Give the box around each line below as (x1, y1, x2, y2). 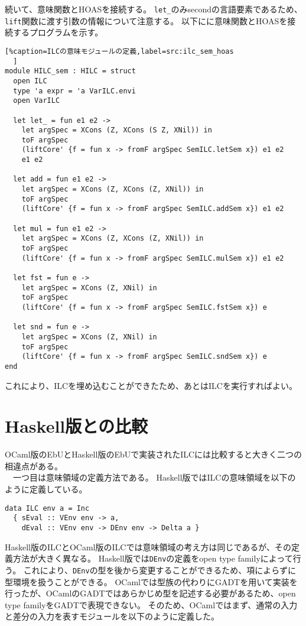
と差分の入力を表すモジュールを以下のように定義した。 (5, 610, 220, 622)
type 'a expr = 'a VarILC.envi (13, 86, 136, 95)
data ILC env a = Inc (5, 504, 90, 513)
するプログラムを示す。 (12, 26, 103, 38)
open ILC (13, 76, 47, 85)
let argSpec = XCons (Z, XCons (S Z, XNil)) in (21, 126, 212, 135)
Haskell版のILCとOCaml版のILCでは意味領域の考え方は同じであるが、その (5, 540, 291, 553)
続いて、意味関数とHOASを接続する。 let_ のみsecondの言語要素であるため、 (5, 3, 302, 15)
